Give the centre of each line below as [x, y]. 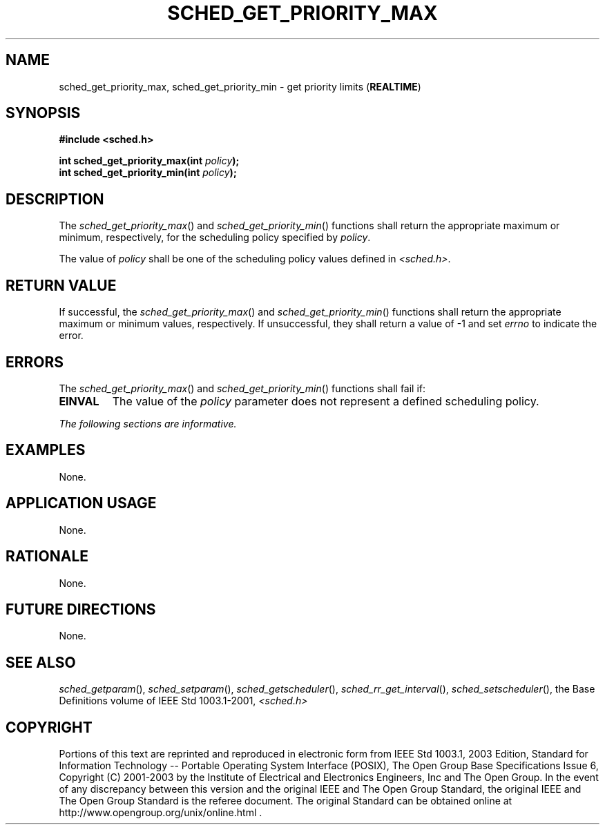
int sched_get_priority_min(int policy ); [148, 173]
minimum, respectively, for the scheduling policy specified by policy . [215, 238]
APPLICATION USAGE [81, 503]
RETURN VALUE [61, 285]
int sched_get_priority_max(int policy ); [149, 161]
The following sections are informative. [148, 423]
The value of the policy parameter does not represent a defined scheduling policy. [326, 401]
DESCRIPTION [55, 199]
